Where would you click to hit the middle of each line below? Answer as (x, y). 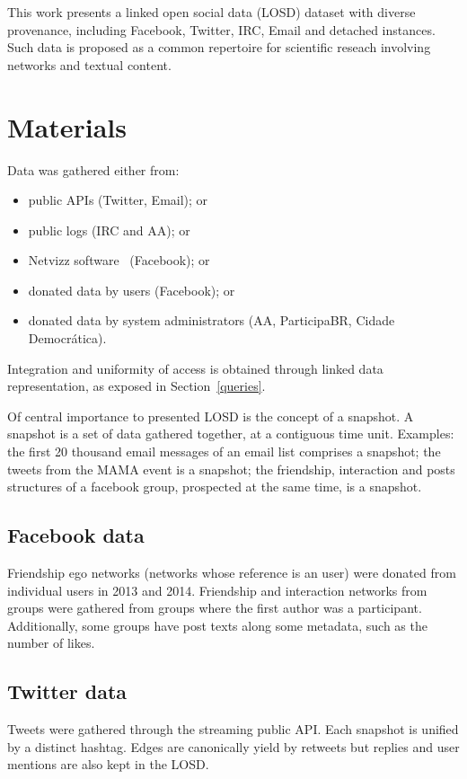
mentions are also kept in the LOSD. (108, 764)
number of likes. (51, 643)
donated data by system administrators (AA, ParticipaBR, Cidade (211, 320)
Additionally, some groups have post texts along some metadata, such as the (217, 625)
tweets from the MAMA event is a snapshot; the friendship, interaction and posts (231, 469)
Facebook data (76, 535)
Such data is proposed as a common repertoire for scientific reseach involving (219, 47)
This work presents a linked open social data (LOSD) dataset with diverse (211, 12)
